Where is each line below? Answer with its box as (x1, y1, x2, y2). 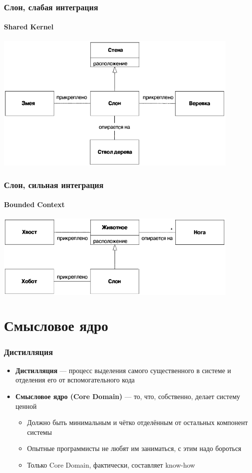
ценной (15, 401, 37, 411)
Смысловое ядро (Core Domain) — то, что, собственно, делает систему (15, 391, 240, 401)
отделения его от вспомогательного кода (15, 375, 135, 385)
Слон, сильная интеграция (4, 178, 104, 190)
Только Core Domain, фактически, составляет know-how (27, 459, 195, 470)
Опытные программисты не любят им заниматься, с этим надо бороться (27, 443, 242, 453)
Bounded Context (4, 199, 65, 210)
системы (27, 426, 52, 437)
